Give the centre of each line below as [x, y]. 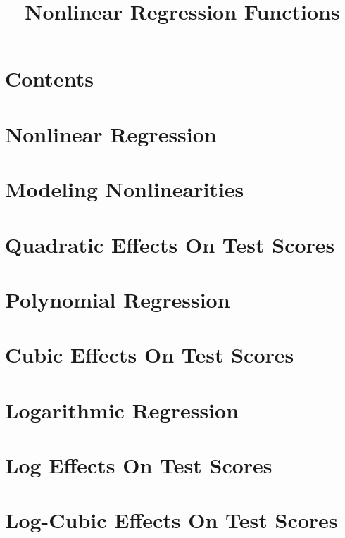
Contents [49, 79]
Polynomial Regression [118, 299]
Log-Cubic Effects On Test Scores [171, 520]
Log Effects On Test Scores [139, 465]
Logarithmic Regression [122, 409]
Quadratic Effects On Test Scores [170, 244]
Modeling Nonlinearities [125, 189]
